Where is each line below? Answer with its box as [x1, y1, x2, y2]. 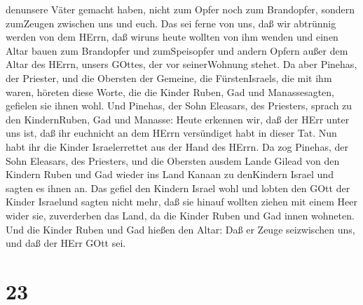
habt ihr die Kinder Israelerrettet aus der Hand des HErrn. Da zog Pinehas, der [6, 139, 348, 154]
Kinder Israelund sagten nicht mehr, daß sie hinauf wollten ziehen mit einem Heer [6, 194, 358, 209]
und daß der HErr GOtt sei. [6, 236, 126, 250]
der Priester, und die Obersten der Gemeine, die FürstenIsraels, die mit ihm [6, 70, 332, 85]
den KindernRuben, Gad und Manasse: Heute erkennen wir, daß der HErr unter [6, 111, 350, 126]
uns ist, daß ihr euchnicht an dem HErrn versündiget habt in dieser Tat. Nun [6, 126, 337, 140]
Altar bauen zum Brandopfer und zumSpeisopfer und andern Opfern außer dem [6, 43, 348, 57]
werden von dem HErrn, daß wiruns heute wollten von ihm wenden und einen [6, 29, 338, 44]
